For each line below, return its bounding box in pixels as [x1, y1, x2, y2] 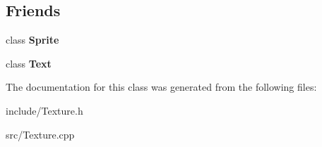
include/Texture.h [6, 103, 83, 117]
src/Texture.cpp [6, 127, 75, 141]
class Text [6, 56, 52, 70]
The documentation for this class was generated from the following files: [6, 79, 317, 94]
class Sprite [6, 32, 59, 47]
